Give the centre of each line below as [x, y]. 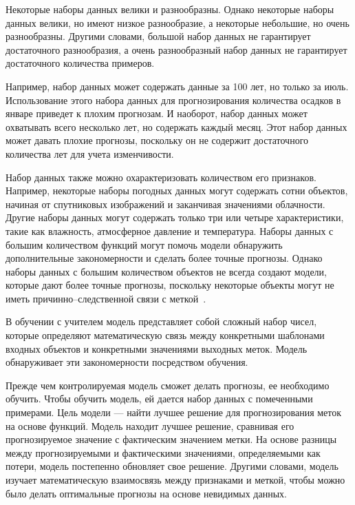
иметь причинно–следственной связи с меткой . [106, 298]
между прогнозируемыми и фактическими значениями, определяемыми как [163, 452]
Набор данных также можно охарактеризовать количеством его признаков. [161, 177]
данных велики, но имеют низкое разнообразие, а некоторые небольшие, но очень [177, 22]
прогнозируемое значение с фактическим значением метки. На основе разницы [171, 439]
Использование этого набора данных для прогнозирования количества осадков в [173, 100]
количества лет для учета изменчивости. [90, 153]
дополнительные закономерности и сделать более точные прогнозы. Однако [164, 258]
